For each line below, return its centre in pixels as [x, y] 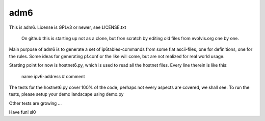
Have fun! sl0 [23, 112]
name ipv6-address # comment [53, 76]
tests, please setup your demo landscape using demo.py [66, 94]
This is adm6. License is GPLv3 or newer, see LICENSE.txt [67, 27]
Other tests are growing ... [36, 103]
